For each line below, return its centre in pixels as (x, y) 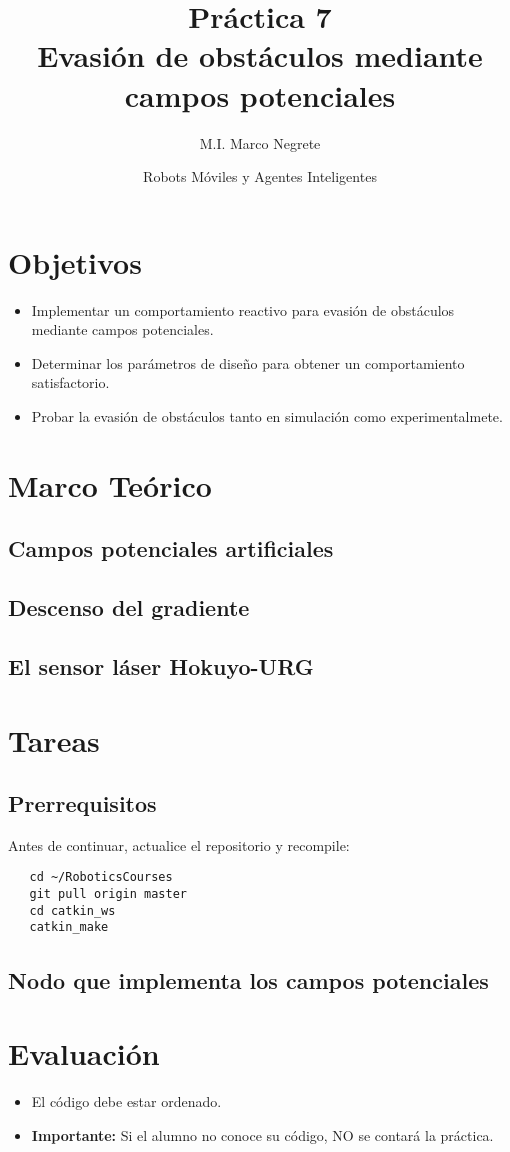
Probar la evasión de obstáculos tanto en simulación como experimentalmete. (267, 416)
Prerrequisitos (82, 803)
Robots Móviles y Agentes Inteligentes (260, 176)
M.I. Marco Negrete (260, 142)
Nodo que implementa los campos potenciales (248, 979)
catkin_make (69, 927)
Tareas (54, 739)
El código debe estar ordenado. (126, 1101)
